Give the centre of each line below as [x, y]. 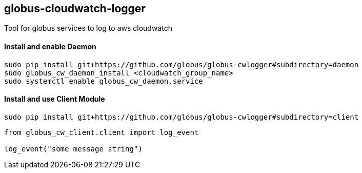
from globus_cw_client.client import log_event [102, 132]
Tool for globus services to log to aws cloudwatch [88, 28]
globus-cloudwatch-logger [75, 8]
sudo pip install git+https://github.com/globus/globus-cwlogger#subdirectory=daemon [182, 64]
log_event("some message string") [73, 149]
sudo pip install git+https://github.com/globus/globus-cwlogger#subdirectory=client [182, 117]
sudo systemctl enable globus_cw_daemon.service [104, 81]
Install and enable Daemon [50, 47]
